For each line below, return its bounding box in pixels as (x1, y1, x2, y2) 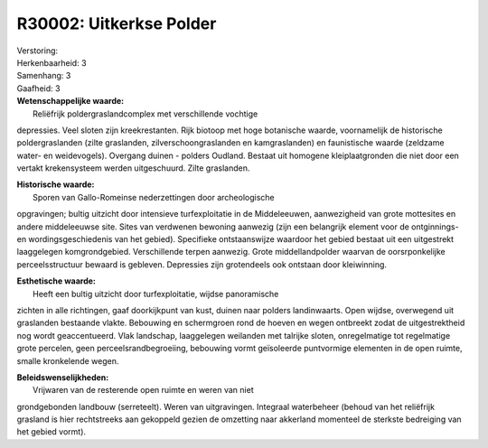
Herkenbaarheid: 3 (16, 57, 87, 68)
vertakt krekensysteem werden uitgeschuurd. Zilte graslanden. (16, 163, 250, 173)
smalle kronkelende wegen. (16, 355, 119, 366)
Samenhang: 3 (16, 70, 71, 81)
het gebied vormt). (16, 426, 86, 437)
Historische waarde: (16, 179, 95, 190)
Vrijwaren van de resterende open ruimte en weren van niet (33, 385, 254, 396)
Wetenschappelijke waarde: (16, 96, 125, 107)
